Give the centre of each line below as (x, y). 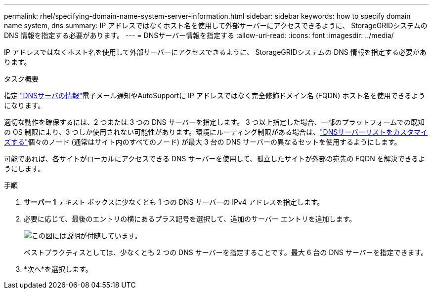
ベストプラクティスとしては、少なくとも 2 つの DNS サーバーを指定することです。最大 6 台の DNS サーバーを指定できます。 (226, 252)
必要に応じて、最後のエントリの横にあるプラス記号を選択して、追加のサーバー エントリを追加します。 (190, 219)
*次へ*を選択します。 (58, 269)
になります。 (24, 105)
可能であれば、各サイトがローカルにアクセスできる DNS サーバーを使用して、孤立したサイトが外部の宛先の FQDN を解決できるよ (215, 159)
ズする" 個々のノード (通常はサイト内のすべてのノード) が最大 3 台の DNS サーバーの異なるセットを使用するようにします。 (203, 142)
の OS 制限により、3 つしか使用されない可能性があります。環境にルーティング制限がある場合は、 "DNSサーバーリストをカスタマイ (216, 132)
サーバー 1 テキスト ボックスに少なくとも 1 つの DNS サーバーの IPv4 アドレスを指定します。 (174, 202)
